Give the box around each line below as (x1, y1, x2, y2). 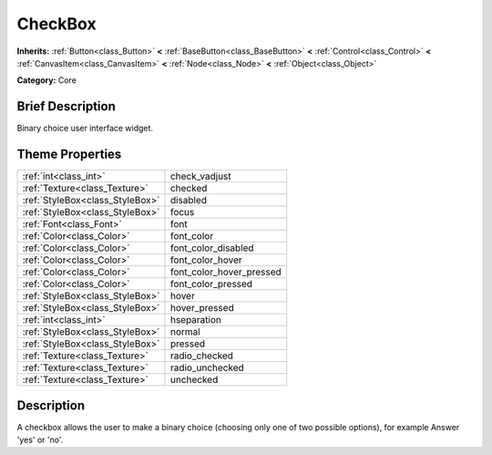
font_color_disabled (169, 242, 254, 254)
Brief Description (16, 98, 116, 114)
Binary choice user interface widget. (16, 123, 154, 134)
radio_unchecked (169, 361, 245, 374)
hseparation (169, 314, 222, 326)
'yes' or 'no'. (16, 434, 64, 446)
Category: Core (16, 75, 77, 86)
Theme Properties (16, 147, 122, 162)
